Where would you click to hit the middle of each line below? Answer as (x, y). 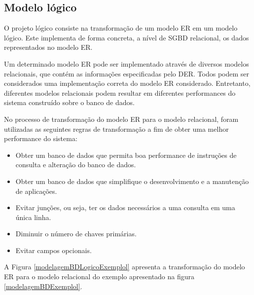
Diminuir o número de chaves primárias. (76, 234)
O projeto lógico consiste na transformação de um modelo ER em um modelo (121, 28)
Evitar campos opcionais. (54, 250)
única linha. (33, 217)
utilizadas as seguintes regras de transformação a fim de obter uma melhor (116, 129)
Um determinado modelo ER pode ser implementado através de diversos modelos (127, 63)
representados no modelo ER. (48, 47)
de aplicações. (36, 191)
